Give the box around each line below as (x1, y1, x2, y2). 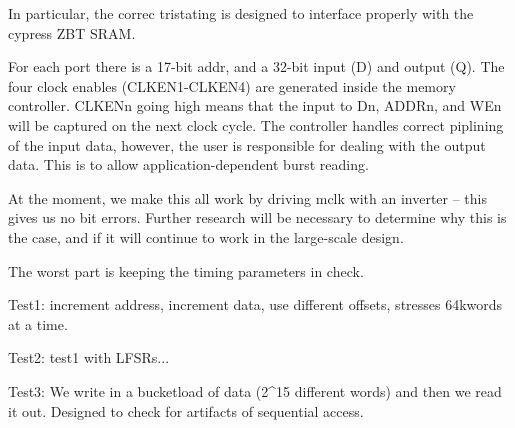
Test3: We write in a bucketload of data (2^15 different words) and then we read (8, 380, 502, 401)
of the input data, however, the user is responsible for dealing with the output (8, 134, 486, 155)
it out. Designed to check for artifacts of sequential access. (8, 400, 364, 421)
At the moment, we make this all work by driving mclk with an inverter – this (8, 187, 487, 208)
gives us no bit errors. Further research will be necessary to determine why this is (8, 207, 507, 228)
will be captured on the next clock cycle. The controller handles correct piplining (8, 114, 504, 135)
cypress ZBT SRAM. (8, 22, 136, 43)
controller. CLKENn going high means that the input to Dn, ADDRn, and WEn (8, 95, 502, 116)
